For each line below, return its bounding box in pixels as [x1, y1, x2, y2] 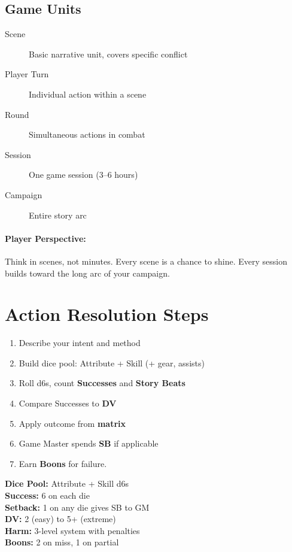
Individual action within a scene [29, 87, 147, 100]
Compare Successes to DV [19, 397, 117, 410]
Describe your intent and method [19, 336, 141, 349]
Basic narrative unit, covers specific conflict [29, 47, 188, 60]
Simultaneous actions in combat [29, 128, 145, 141]
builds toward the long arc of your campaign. [5, 266, 170, 279]
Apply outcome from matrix [19, 417, 126, 429]
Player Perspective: [5, 232, 86, 244]
